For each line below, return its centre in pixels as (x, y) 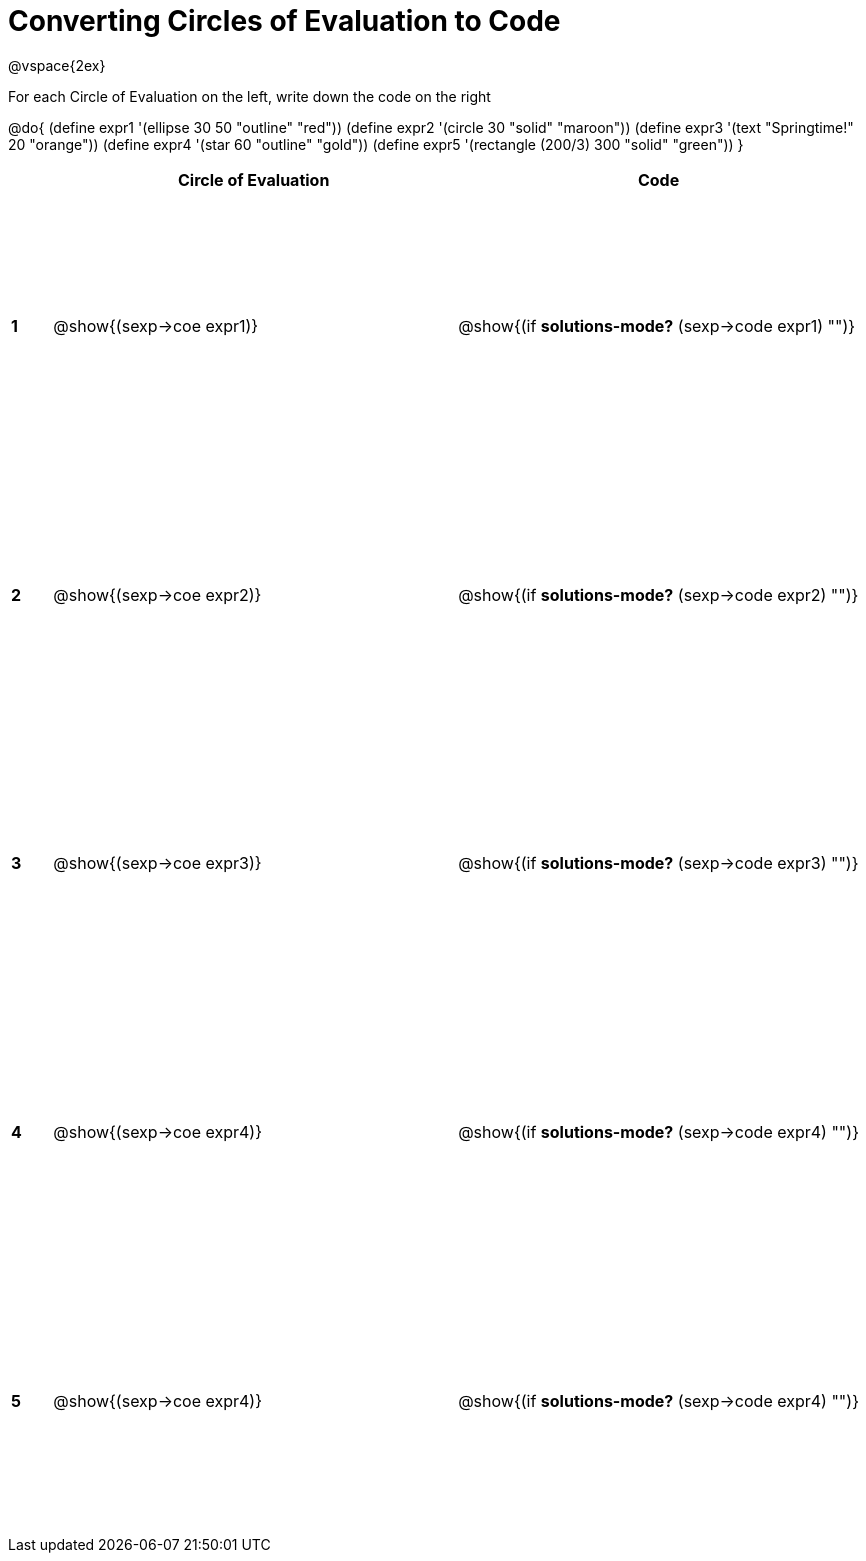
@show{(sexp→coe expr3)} (157, 863)
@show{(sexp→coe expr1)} (156, 326)
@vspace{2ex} (57, 65)
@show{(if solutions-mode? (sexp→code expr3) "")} (658, 863)
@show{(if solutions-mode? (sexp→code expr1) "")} (657, 326)
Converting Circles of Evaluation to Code (284, 21)
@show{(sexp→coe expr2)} (157, 594)
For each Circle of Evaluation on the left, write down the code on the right (249, 96)
